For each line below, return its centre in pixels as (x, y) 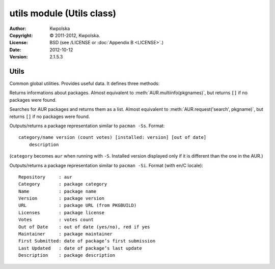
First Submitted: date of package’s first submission (87, 241)
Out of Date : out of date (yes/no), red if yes (84, 227)
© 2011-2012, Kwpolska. (75, 35)
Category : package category (63, 184)
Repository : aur (45, 177)
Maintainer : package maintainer (66, 234)
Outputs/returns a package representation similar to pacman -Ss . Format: (87, 126)
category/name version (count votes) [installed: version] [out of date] (113, 138)
